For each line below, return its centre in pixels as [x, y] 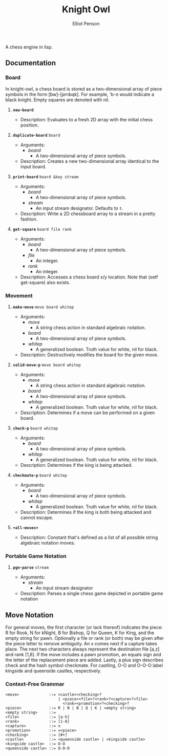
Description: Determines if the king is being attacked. [77, 465]
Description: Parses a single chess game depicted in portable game [92, 593]
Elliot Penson [86, 24]
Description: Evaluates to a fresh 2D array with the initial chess [87, 119]
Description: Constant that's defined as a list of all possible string [89, 537]
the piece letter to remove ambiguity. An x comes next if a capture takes [81, 644]
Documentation [31, 63]
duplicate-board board [36, 135]
